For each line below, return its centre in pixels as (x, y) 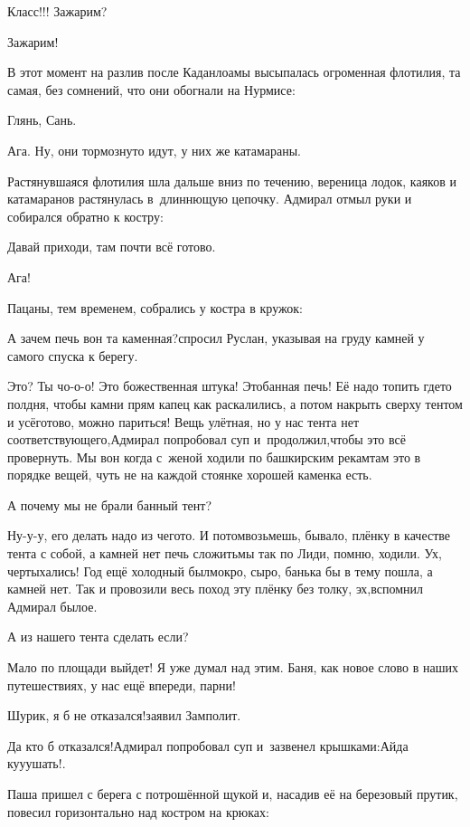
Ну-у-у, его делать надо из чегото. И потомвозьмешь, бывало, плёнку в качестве (229, 535)
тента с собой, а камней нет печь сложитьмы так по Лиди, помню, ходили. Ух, (225, 553)
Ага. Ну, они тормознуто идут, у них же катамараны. (155, 150)
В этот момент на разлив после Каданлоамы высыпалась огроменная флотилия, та (234, 72)
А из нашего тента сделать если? (98, 637)
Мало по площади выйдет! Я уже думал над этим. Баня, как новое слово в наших (233, 667)
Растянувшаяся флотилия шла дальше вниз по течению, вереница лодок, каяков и (232, 181)
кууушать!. (37, 763)
